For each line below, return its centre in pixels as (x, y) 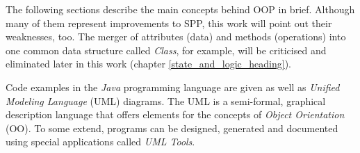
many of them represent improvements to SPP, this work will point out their (169, 23)
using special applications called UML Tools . (100, 142)
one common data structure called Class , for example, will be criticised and (166, 50)
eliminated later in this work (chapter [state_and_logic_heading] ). (148, 64)
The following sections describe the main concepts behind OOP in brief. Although (180, 9)
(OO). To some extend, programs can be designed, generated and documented (172, 128)
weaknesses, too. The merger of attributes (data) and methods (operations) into (176, 37)
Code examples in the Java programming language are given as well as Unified (173, 87)
